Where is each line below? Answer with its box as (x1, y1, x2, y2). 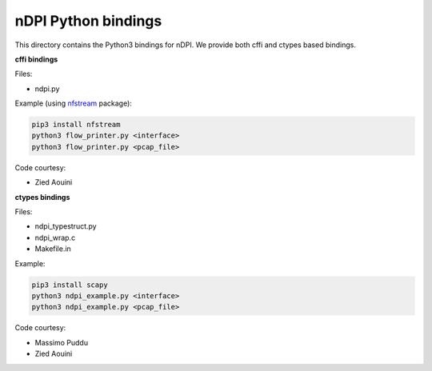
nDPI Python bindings (14, 12, 162, 30)
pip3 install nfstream (31, 120, 121, 130)
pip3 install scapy (31, 280, 108, 289)
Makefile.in (34, 244, 71, 253)
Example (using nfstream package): (14, 98, 132, 108)
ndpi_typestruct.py (34, 221, 97, 231)
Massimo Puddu (34, 337, 88, 347)
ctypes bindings (14, 192, 70, 201)
